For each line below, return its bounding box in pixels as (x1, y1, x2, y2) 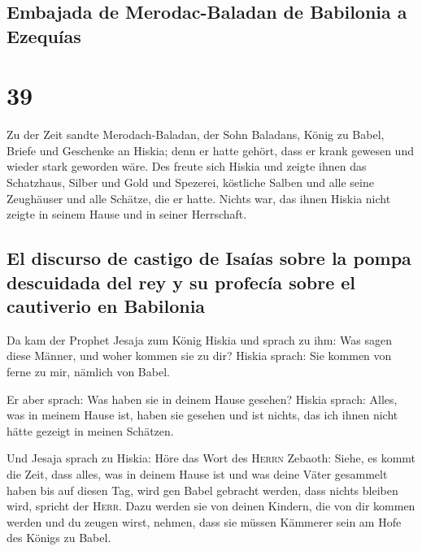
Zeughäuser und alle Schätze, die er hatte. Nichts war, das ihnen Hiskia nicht (7, 189, 391, 206)
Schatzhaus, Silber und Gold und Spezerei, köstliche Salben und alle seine (7, 174, 374, 191)
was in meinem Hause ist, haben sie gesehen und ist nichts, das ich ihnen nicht (7, 406, 398, 423)
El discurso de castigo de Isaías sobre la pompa (7, 245, 411, 271)
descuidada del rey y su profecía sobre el (7, 269, 356, 294)
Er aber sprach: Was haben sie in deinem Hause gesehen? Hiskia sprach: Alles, (7, 390, 398, 407)
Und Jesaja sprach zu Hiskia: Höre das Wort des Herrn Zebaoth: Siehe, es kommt (7, 449, 416, 466)
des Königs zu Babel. (7, 529, 111, 546)
